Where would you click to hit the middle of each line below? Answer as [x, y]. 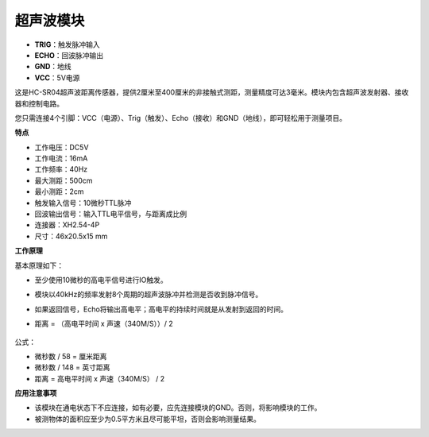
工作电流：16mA [61, 158]
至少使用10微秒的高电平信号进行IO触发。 [101, 280]
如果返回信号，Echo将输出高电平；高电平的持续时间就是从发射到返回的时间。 [161, 309]
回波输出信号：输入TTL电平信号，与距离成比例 [110, 214]
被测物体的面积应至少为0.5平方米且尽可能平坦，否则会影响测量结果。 [148, 419]
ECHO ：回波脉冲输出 [69, 55]
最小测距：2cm [59, 191]
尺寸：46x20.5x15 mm [71, 236]
